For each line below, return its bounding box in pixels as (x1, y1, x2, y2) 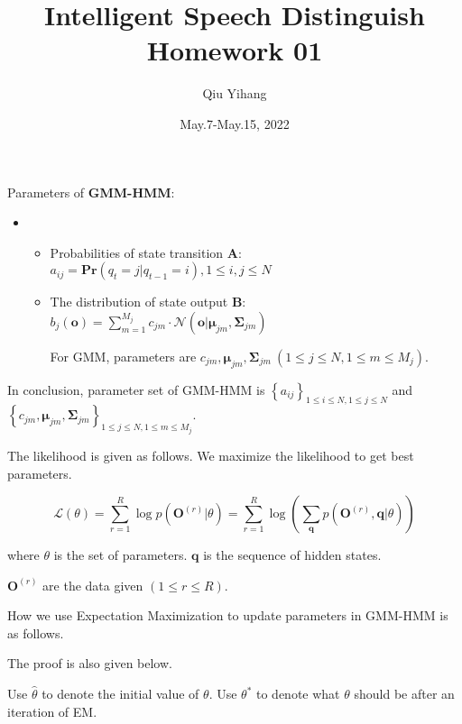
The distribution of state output (50, 292, 228, 311)
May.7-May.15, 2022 (180, 114, 290, 133)
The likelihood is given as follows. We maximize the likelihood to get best (7, 445, 414, 464)
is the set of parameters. (53, 545, 188, 564)
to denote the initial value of (42, 684, 199, 703)
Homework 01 (146, 32, 323, 69)
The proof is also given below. (7, 654, 172, 673)
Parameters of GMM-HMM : (7, 182, 175, 201)
